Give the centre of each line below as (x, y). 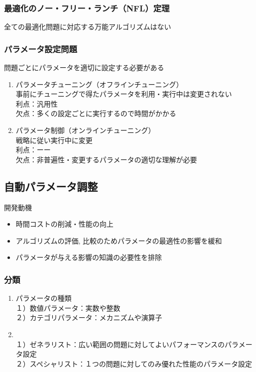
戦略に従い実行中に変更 (54, 140)
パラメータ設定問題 (41, 49)
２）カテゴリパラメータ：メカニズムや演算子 (89, 317)
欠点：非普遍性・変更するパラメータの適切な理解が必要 (106, 159)
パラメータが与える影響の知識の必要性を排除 (89, 257)
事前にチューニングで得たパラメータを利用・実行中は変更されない (124, 94)
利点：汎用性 (37, 103)
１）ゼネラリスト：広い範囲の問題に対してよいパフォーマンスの (120, 344)
